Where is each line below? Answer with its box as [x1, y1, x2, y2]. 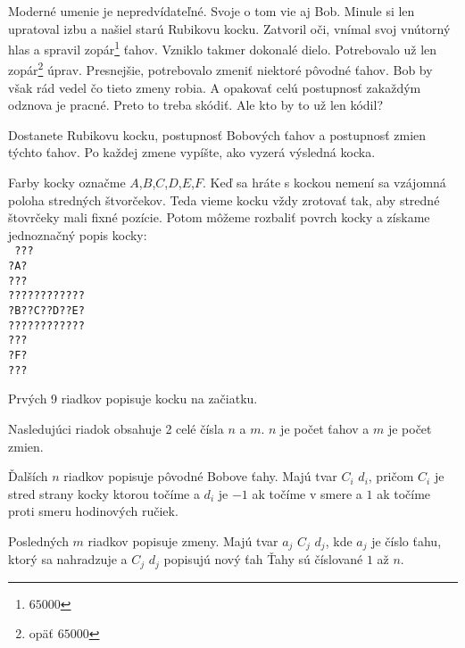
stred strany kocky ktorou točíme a [8, 484, 200, 503]
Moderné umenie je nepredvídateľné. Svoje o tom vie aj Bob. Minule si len [8, 2, 415, 20]
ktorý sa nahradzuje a [8, 550, 128, 569]
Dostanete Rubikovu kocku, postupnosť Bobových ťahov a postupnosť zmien [8, 125, 427, 144]
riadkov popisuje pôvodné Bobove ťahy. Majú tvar [63, 467, 337, 486]
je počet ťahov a [280, 419, 370, 437]
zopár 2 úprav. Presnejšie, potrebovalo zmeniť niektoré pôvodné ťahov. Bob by [8, 58, 433, 79]
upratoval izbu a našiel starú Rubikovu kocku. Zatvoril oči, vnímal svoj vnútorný [8, 19, 451, 37]
